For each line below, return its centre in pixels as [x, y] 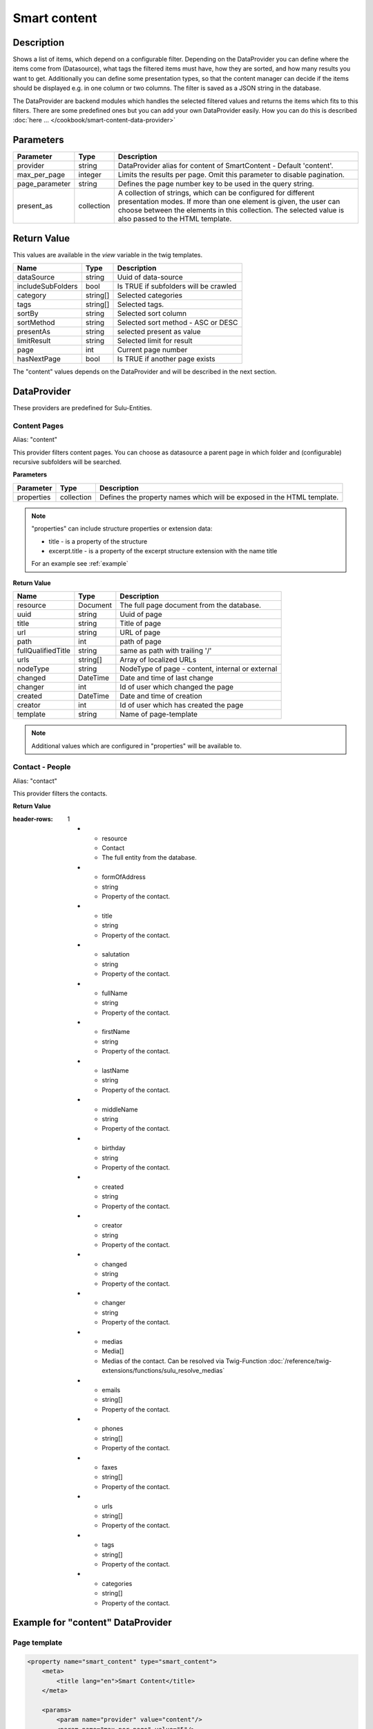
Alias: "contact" [35, 781]
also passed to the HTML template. [175, 219]
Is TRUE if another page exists [166, 359]
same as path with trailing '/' [166, 651]
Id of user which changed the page [177, 687]
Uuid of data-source [150, 277]
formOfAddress [124, 877]
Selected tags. [141, 304]
